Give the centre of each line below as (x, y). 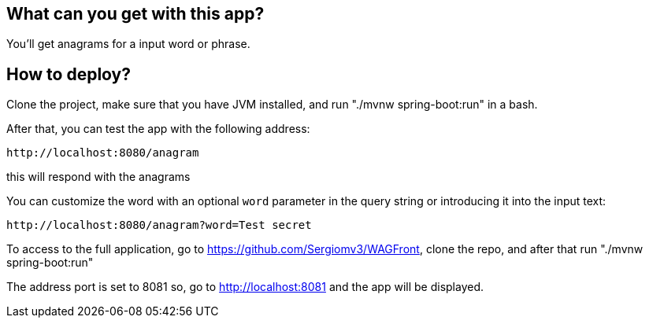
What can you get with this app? (135, 14)
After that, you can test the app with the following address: (158, 129)
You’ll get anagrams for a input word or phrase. (128, 44)
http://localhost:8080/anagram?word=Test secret (159, 225)
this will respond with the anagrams (98, 177)
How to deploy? (69, 74)
